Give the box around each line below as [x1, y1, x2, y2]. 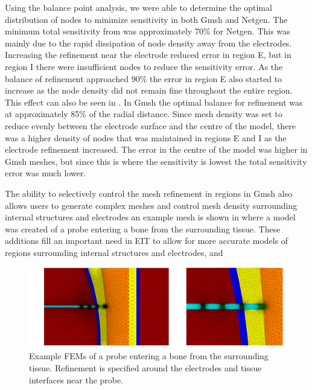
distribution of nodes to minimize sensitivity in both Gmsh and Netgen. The [5, 13, 288, 25]
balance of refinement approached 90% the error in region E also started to [5, 72, 282, 85]
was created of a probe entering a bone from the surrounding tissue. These [5, 222, 281, 235]
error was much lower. [5, 167, 86, 179]
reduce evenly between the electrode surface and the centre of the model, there [5, 119, 296, 132]
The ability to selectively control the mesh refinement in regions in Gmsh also [5, 187, 293, 199]
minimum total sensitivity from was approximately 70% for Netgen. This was [5, 25, 290, 37]
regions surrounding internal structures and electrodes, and [5, 246, 223, 258]
